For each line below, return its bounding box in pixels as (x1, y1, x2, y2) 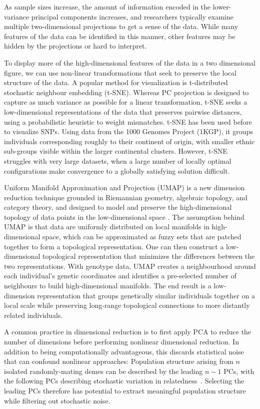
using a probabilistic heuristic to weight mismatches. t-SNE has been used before (4, 116, 252, 127)
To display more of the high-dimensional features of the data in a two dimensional (4, 57, 255, 68)
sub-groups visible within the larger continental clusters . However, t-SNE (4, 146, 227, 156)
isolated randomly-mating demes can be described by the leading (4, 365, 203, 376)
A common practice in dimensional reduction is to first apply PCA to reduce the (4, 326, 251, 337)
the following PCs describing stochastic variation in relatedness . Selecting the (4, 375, 244, 386)
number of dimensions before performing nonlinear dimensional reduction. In (4, 336, 239, 346)
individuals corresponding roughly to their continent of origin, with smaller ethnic (4, 136, 255, 146)
